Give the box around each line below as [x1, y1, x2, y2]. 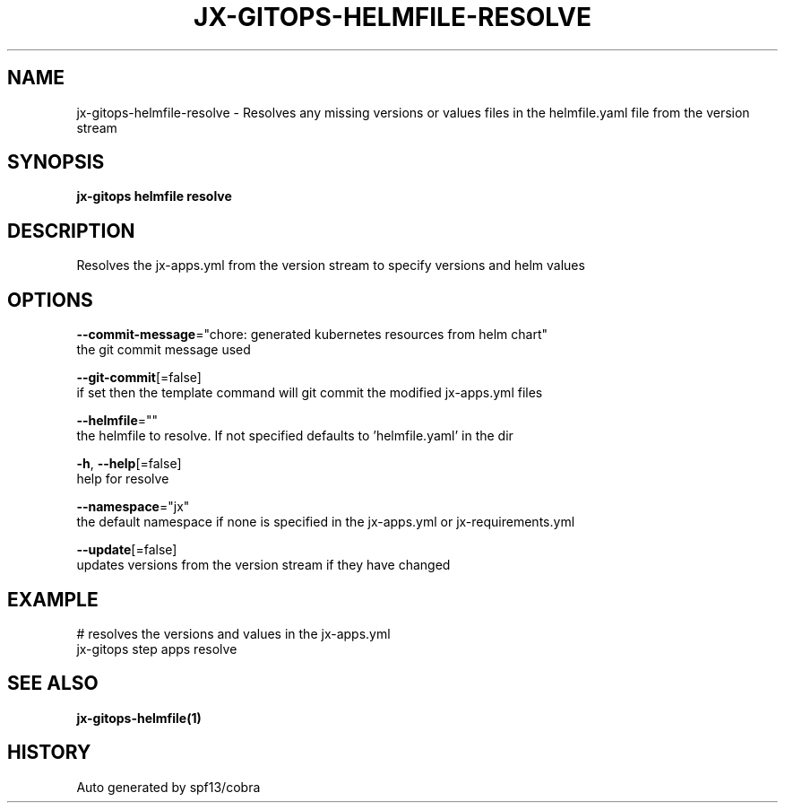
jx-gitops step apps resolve [76, 640, 237, 657]
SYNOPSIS [7, 151, 105, 174]
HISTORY [7, 741, 91, 764]
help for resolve [76, 471, 169, 487]
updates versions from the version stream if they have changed [76, 557, 451, 573]
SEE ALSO [7, 672, 99, 695]
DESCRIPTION [7, 219, 135, 242]
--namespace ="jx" [76, 499, 190, 515]
